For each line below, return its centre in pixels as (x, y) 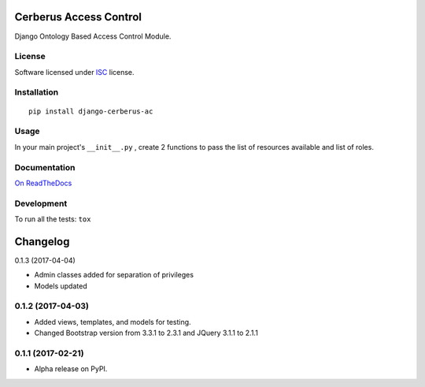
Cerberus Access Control (78, 17)
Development (41, 203)
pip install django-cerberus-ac (91, 111)
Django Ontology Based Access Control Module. (93, 36)
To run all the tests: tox (53, 219)
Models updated (61, 286)
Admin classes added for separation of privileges (114, 275)
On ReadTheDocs (43, 183)
